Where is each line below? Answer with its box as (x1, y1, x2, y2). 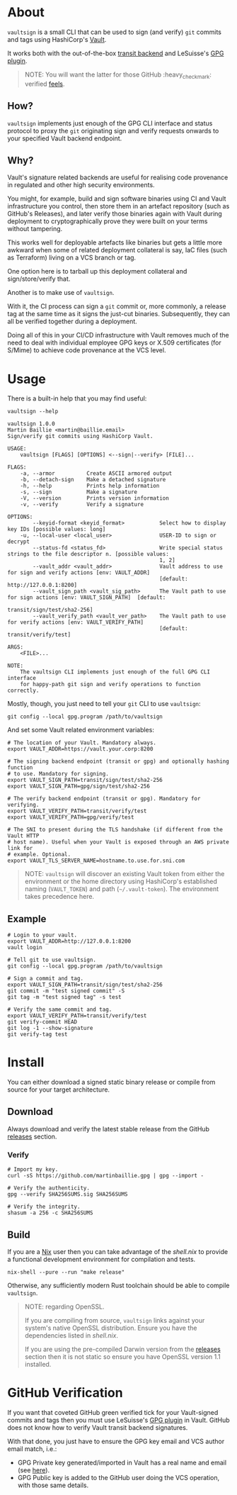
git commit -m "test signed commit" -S (7, 987, 125, 995)
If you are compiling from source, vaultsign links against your (24, 1316, 205, 1324)
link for (7, 845, 33, 852)
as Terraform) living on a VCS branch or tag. (7, 253, 137, 262)
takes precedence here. (24, 892, 94, 901)
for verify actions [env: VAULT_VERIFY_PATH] (7, 619, 144, 626)
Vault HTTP (7, 832, 40, 840)
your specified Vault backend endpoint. (7, 134, 122, 142)
